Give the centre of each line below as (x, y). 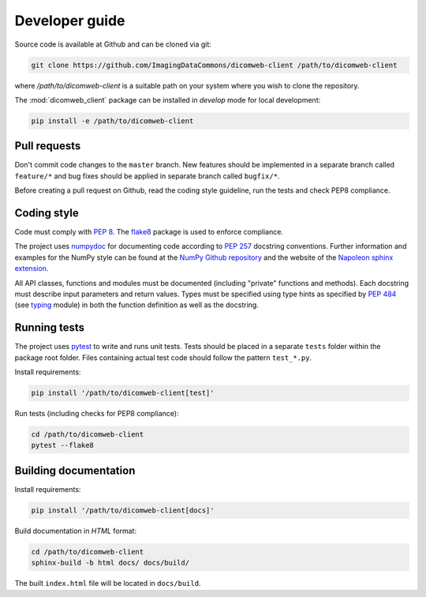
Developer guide (70, 21)
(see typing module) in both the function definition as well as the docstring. (137, 305)
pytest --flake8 (63, 445)
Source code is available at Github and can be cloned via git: (113, 44)
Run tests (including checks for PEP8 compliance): (97, 414)
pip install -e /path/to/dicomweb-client (112, 121)
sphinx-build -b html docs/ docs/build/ (110, 563)
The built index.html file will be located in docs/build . (108, 584)
